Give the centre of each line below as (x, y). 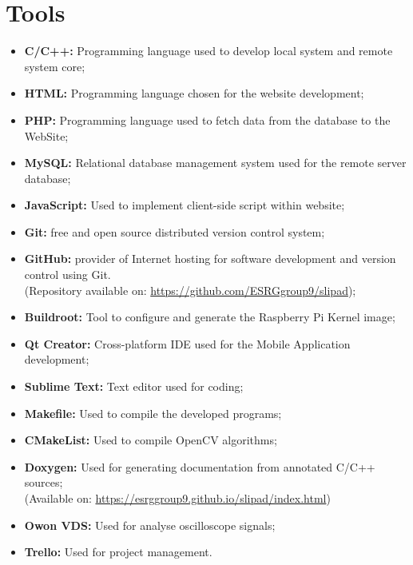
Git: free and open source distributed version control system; (175, 231)
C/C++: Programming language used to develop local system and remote (208, 51)
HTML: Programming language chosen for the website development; (194, 93)
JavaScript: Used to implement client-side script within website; (185, 205)
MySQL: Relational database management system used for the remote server (215, 163)
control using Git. (68, 275)
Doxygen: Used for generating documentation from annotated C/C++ (200, 466)
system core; (55, 66)
